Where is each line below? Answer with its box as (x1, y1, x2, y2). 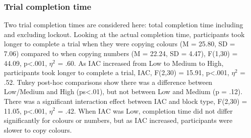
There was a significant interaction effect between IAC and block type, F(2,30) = (4, 96, 247, 106)
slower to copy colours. (4, 124, 72, 135)
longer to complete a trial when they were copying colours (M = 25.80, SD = (4, 39, 235, 49)
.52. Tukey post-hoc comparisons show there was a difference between (4, 77, 212, 87)
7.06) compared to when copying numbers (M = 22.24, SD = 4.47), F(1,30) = (4, 48, 238, 58)
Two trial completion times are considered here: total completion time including (4, 20, 243, 30)
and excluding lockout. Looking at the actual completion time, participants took (4, 29, 245, 39)
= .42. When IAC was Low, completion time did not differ (57, 105, 233, 116)
